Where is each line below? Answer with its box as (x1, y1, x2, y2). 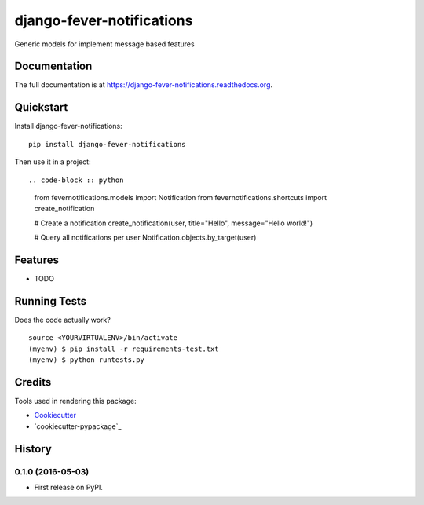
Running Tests (14, 295, 86, 308)
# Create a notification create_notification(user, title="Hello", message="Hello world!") (34, 218, 313, 228)
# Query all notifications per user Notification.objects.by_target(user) (34, 232, 257, 243)
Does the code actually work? (14, 315, 111, 324)
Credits (14, 375, 52, 389)
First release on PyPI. (34, 482, 104, 492)
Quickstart (14, 101, 68, 114)
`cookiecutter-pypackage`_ (34, 421, 122, 431)
